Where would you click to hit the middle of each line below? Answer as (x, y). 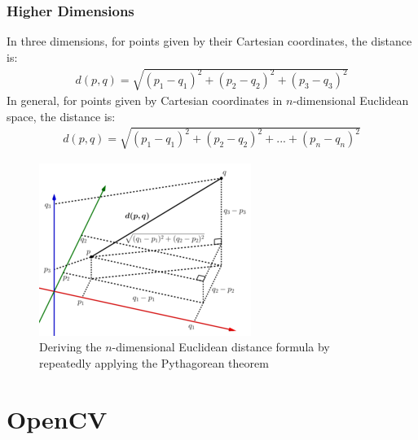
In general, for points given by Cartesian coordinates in (145, 100)
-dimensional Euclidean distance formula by (221, 347)
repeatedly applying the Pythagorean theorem (154, 362)
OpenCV (57, 418)
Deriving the (70, 347)
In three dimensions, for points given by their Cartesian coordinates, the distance (209, 41)
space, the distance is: (61, 116)
